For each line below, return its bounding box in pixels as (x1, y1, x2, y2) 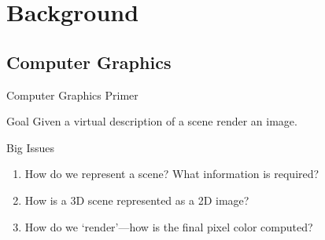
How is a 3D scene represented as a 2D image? (24, 191, 249, 208)
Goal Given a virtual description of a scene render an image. (6, 113, 297, 129)
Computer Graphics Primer (6, 86, 138, 103)
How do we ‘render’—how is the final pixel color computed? (24, 218, 313, 235)
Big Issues (6, 139, 55, 155)
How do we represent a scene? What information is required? (24, 165, 319, 182)
